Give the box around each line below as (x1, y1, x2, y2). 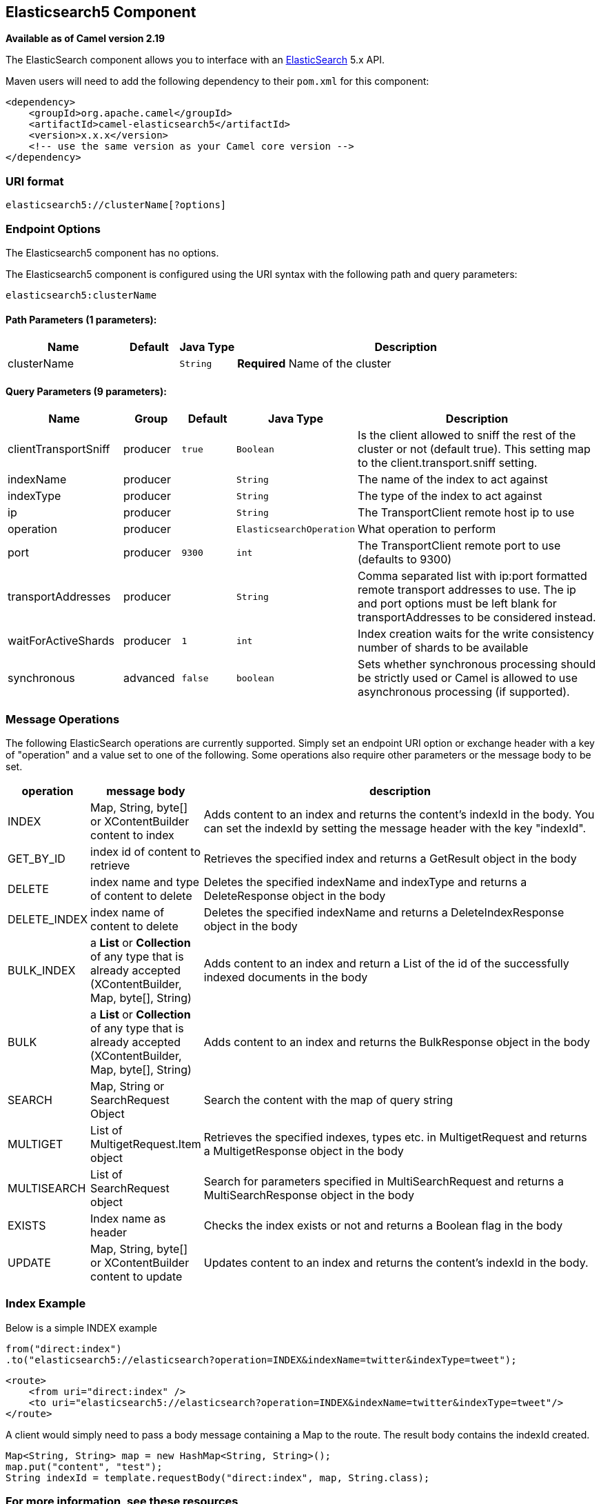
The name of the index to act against (358, 472, 548, 487)
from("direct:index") (6, 1343, 122, 1354)
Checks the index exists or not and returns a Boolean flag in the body (203, 1219, 563, 1233)
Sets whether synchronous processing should (358, 657, 596, 672)
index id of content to (90, 845, 201, 859)
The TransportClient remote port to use (358, 539, 561, 553)
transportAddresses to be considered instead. (358, 610, 596, 625)
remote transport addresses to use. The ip (358, 583, 576, 597)
